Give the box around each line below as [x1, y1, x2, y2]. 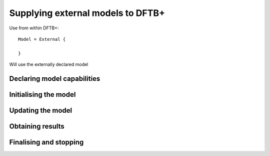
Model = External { [18, 36, 66, 42]
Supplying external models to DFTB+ [9, 7, 165, 18]
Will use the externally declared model [9, 61, 88, 67]
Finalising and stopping [9, 138, 84, 147]
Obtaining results [9, 122, 64, 131]
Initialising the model [9, 90, 76, 99]
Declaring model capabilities [9, 74, 100, 83]
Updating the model [9, 106, 72, 115]
